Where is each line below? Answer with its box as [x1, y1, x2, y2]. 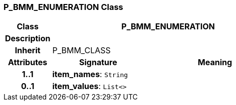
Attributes [8, 57, 48, 68]
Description [5, 33, 51, 44]
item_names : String [52, 69, 128, 80]
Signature [79, 57, 117, 68]
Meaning [197, 57, 232, 68]
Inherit [15, 45, 41, 56]
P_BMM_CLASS [52, 45, 111, 56]
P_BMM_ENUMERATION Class [4, 2, 123, 12]
